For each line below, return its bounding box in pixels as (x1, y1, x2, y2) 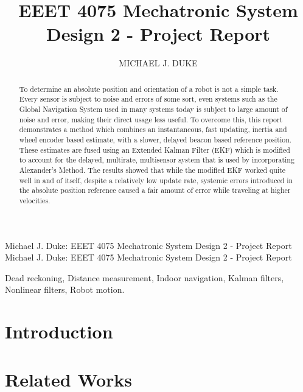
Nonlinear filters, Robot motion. (5, 283, 125, 296)
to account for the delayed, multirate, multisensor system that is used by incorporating (19, 155, 294, 165)
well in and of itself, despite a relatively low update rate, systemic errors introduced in (19, 175, 293, 185)
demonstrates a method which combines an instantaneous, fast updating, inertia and (19, 124, 287, 135)
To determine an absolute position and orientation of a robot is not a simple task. (19, 83, 279, 94)
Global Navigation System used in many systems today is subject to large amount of (19, 104, 288, 114)
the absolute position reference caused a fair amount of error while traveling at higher (19, 185, 291, 195)
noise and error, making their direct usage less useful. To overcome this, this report (19, 114, 283, 124)
